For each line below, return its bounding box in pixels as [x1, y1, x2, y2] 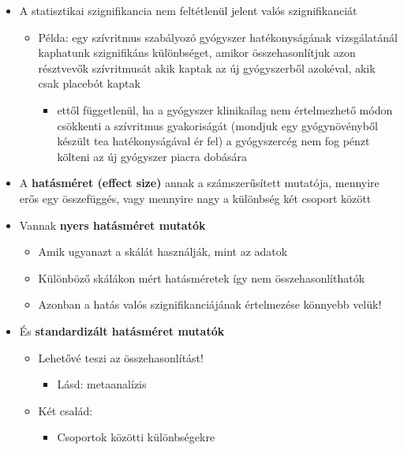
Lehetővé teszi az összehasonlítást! [38, 349, 204, 366]
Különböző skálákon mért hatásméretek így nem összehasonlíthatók [38, 269, 365, 286]
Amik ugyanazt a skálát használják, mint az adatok [38, 243, 288, 260]
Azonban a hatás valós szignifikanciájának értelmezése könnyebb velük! [38, 296, 382, 313]
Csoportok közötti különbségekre [57, 429, 215, 445]
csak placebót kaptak [38, 75, 140, 92]
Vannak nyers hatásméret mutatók [19, 216, 206, 233]
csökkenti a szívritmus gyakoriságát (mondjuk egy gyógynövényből [57, 117, 378, 133]
